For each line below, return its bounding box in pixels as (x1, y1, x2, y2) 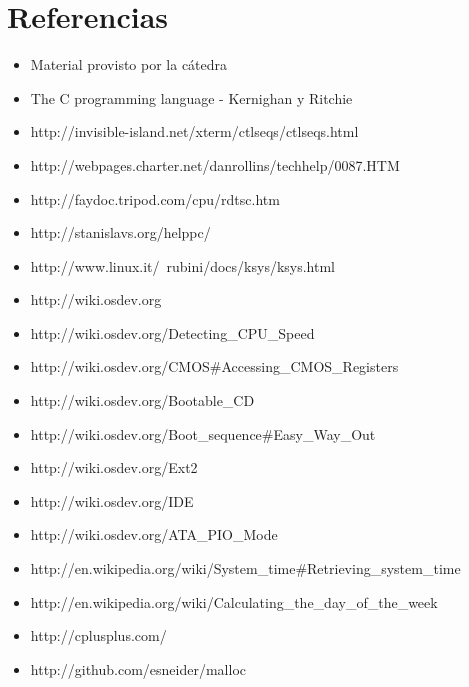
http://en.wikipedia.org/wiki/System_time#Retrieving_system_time (30, 558, 461, 579)
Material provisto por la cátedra (30, 54, 228, 75)
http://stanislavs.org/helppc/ (30, 222, 211, 243)
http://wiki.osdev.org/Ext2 (30, 457, 198, 478)
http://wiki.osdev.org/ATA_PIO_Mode (30, 524, 278, 545)
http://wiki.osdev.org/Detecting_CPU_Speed (30, 322, 315, 343)
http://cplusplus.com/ (30, 625, 167, 646)
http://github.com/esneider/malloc (30, 658, 246, 679)
